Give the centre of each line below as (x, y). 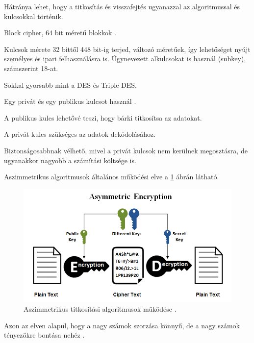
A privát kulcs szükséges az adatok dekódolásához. (80, 134)
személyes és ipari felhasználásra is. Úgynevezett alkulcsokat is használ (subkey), (125, 59)
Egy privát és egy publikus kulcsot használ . (70, 101)
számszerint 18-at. (31, 68)
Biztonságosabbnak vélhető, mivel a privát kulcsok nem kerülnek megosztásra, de (126, 150)
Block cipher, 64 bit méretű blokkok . (60, 33)
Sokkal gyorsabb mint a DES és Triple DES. (70, 85)
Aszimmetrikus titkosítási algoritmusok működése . (100, 309)
